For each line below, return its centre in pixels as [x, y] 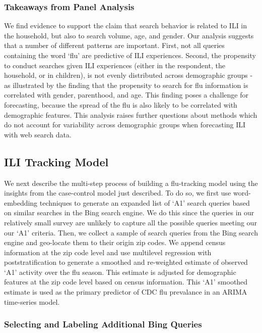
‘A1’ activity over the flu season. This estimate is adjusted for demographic [120, 272]
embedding [21, 202]
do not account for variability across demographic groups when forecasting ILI [125, 125]
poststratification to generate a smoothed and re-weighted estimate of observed [126, 262]
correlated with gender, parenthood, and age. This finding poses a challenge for [126, 95]
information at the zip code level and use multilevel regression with [108, 252]
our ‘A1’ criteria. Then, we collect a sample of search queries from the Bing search [131, 232]
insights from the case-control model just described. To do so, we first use [118, 193]
